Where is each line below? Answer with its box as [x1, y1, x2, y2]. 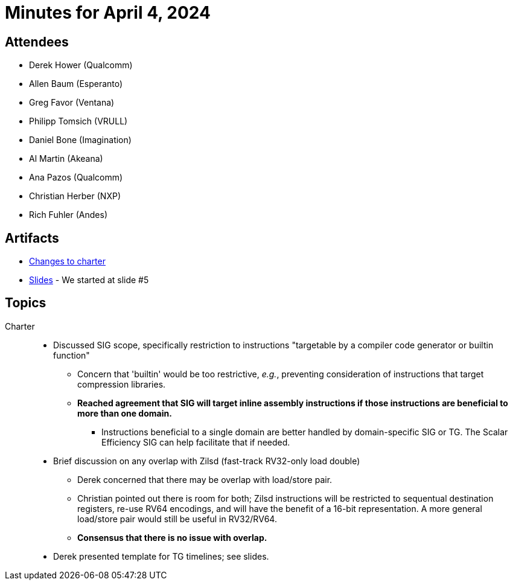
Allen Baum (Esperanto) [29, 78, 123, 89]
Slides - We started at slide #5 [29, 275, 149, 286]
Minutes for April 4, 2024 [5, 2, 211, 23]
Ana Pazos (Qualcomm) [29, 172, 123, 183]
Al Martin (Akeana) [29, 153, 103, 164]
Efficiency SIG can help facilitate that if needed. [101, 436, 290, 447]
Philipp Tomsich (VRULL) [29, 116, 128, 127]
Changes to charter [29, 256, 106, 267]
